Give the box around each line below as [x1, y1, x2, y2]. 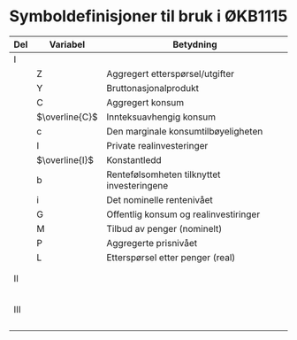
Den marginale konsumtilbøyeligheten [106, 125, 263, 137]
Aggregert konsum [106, 96, 185, 108]
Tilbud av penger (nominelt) [106, 222, 223, 235]
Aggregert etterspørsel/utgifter [106, 67, 234, 80]
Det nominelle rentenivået [106, 193, 214, 205]
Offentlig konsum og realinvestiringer [106, 208, 261, 220]
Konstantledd [106, 153, 162, 166]
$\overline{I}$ [36, 153, 95, 166]
